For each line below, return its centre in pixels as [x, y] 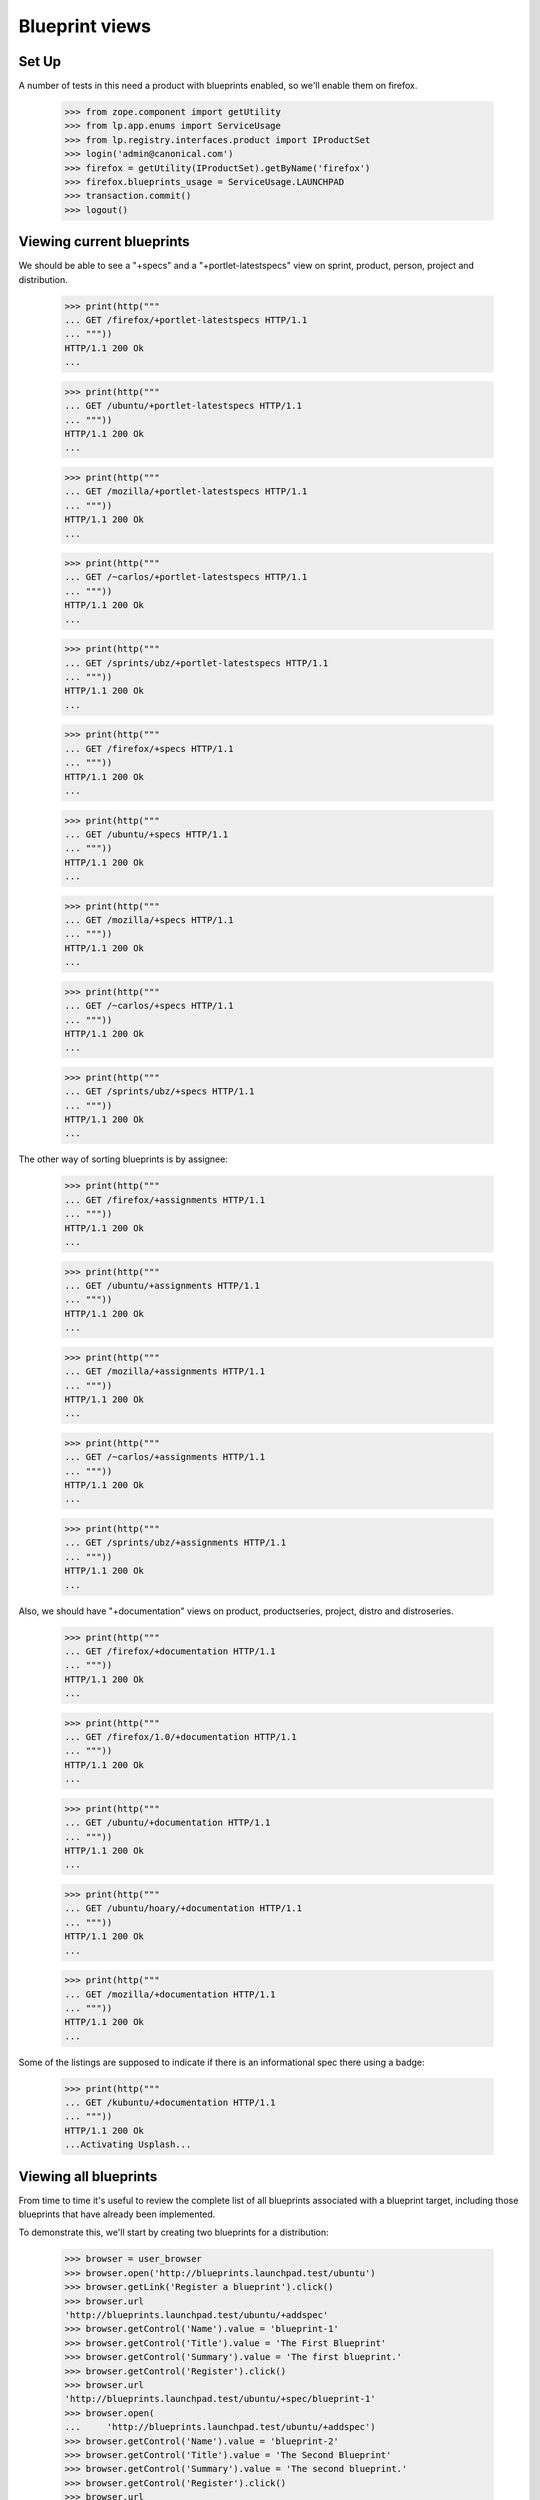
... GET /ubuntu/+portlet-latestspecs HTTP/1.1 [183, 406]
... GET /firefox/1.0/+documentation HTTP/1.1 [180, 1737]
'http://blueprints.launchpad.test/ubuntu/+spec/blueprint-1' [220, 2399]
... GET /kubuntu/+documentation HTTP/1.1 [170, 2103]
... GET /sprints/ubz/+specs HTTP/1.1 [159, 1091]
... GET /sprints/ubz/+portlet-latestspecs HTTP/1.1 [196, 663]
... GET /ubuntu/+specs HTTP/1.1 [146, 834]
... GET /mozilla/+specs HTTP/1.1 [149, 920]
